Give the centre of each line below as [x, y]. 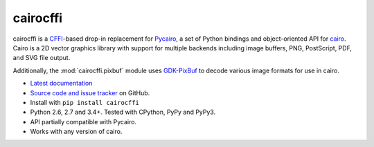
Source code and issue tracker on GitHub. [90, 92]
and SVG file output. [42, 58]
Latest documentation [61, 84]
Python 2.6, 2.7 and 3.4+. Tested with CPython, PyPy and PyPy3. [123, 112]
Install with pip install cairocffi [85, 102]
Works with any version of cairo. [76, 132]
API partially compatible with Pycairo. [83, 121]
